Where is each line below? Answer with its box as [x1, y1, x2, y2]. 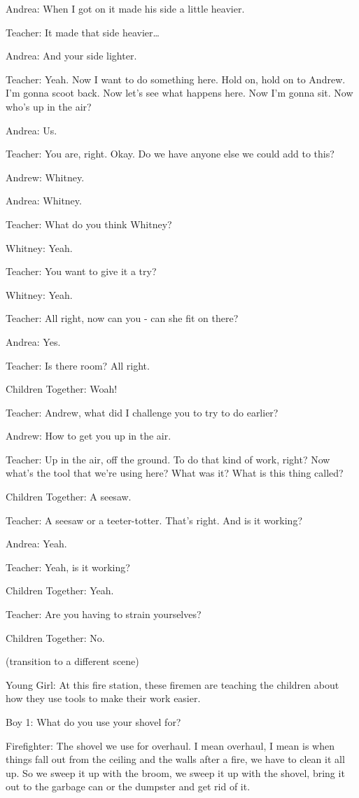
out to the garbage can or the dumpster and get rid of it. [6, 779, 251, 794]
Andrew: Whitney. [6, 169, 85, 184]
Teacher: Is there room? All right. [6, 358, 150, 372]
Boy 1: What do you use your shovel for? [6, 715, 181, 729]
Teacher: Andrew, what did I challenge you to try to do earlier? [6, 405, 279, 419]
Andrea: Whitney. [6, 193, 82, 208]
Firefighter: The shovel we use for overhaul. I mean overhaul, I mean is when [6, 738, 335, 752]
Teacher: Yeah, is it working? [6, 559, 130, 574]
